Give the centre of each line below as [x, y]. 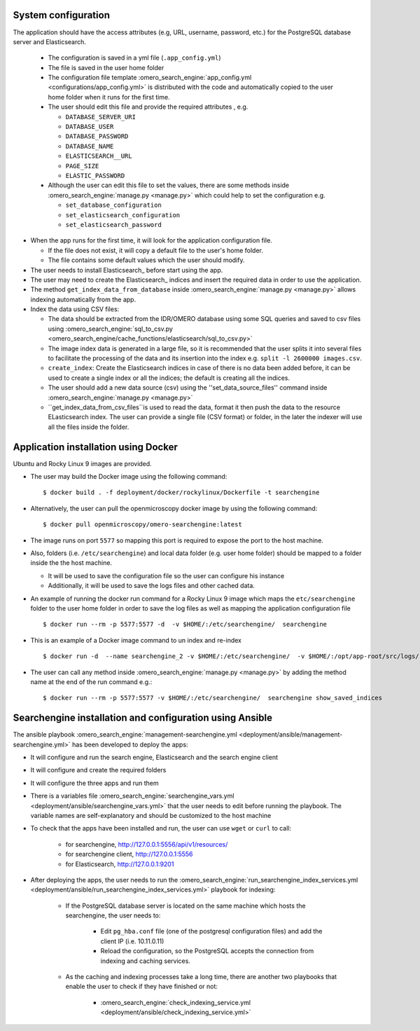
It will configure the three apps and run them [94, 783]
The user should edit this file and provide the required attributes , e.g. [148, 107]
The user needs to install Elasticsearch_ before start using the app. [127, 270]
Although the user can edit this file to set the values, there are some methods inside [169, 185]
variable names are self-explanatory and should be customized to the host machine [151, 815]
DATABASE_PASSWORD [97, 136]
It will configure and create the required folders [98, 770]
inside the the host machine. [71, 563]
